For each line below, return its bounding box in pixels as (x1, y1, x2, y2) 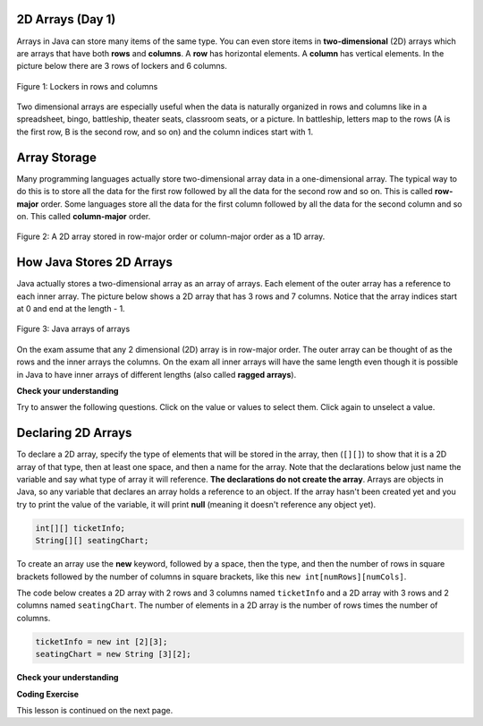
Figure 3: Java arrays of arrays (16, 323, 131, 335)
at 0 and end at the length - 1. (16, 303, 125, 314)
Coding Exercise (16, 688, 80, 699)
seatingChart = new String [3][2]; (35, 649, 191, 660)
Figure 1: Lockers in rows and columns (16, 81, 158, 91)
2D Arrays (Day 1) (16, 12, 116, 27)
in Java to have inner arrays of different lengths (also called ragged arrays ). (16, 369, 297, 380)
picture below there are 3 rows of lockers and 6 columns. (16, 61, 228, 72)
